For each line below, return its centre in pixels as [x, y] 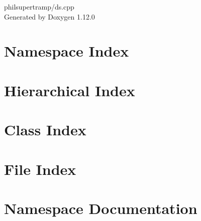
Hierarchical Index [70, 90]
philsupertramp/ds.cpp [39, 7]
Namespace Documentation [101, 208]
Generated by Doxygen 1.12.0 [49, 16]
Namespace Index [67, 51]
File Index [40, 169]
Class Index [45, 130]
